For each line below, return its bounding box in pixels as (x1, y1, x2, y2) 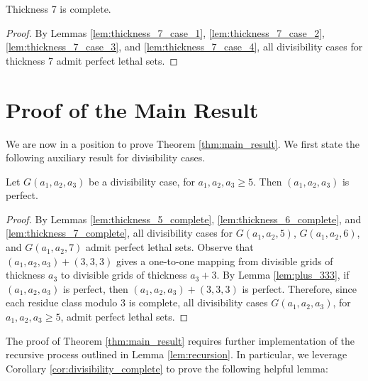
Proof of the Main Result (6, 95, 259, 124)
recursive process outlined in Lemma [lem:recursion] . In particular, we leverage (6, 347, 347, 362)
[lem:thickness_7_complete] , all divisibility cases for (6, 225, 233, 240)
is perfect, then (62, 281, 128, 296)
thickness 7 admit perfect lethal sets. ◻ (6, 53, 178, 68)
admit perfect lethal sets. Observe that (86, 240, 254, 254)
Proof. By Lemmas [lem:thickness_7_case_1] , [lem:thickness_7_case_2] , (6, 25, 325, 40)
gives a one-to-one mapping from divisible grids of (116, 253, 333, 268)
